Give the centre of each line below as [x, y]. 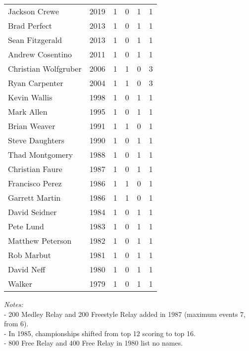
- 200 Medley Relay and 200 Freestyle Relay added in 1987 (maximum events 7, [125, 314]
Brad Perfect [30, 25]
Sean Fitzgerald [35, 40]
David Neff [27, 269]
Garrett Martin [34, 197]
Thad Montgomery [41, 154]
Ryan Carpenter [36, 83]
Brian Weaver [32, 126]
